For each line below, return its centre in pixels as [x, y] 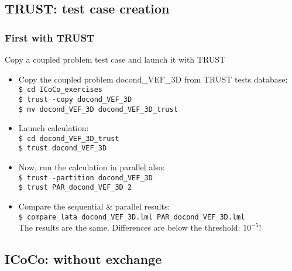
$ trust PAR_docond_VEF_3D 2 [75, 188]
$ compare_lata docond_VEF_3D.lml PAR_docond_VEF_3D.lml [132, 217]
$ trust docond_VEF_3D [63, 148]
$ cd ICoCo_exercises [60, 90]
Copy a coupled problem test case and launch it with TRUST [115, 59]
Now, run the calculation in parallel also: [92, 167]
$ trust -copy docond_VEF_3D [75, 99]
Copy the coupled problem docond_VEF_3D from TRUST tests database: [153, 79]
